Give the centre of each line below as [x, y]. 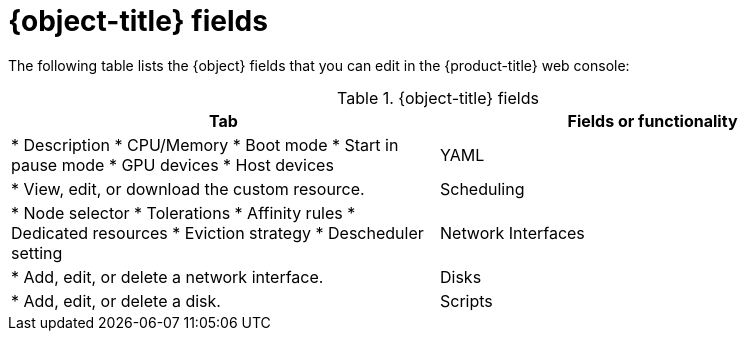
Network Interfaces [512, 232]
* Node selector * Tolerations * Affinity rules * [183, 212]
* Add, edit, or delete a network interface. [167, 276]
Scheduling [482, 188]
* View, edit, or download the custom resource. [188, 188]
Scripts [466, 300]
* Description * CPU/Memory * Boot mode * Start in [205, 144]
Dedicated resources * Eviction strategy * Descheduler [217, 232]
